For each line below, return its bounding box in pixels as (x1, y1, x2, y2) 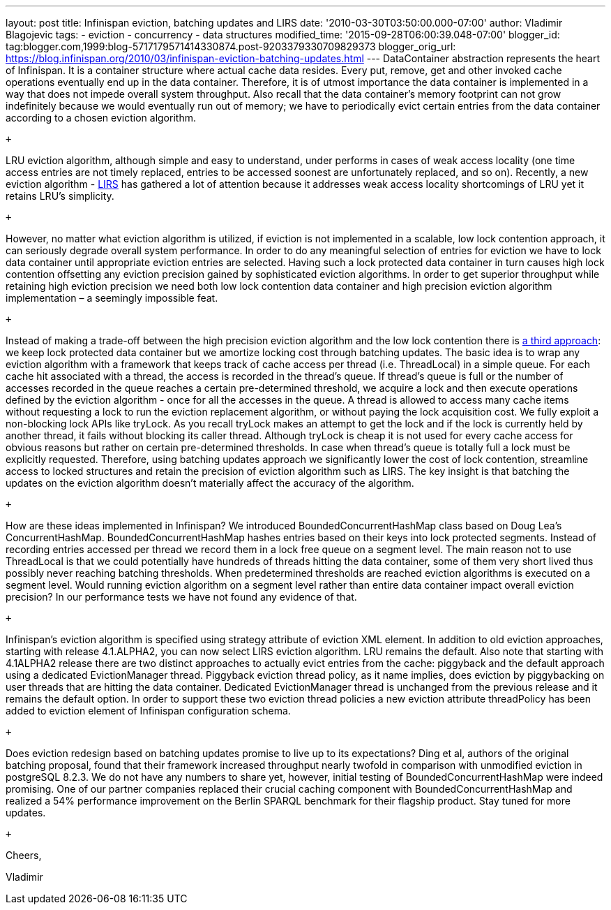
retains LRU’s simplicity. (6, 190, 114, 202)
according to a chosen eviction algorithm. (6, 112, 196, 124)
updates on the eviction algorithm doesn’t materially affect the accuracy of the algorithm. (6, 477, 414, 489)
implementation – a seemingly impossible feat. (6, 292, 218, 304)
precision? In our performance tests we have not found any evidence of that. (6, 591, 357, 603)
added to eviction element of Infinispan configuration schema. (6, 705, 291, 717)
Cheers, (6, 849, 42, 861)
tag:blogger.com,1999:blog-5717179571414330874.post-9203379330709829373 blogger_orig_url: (6, 41, 456, 52)
